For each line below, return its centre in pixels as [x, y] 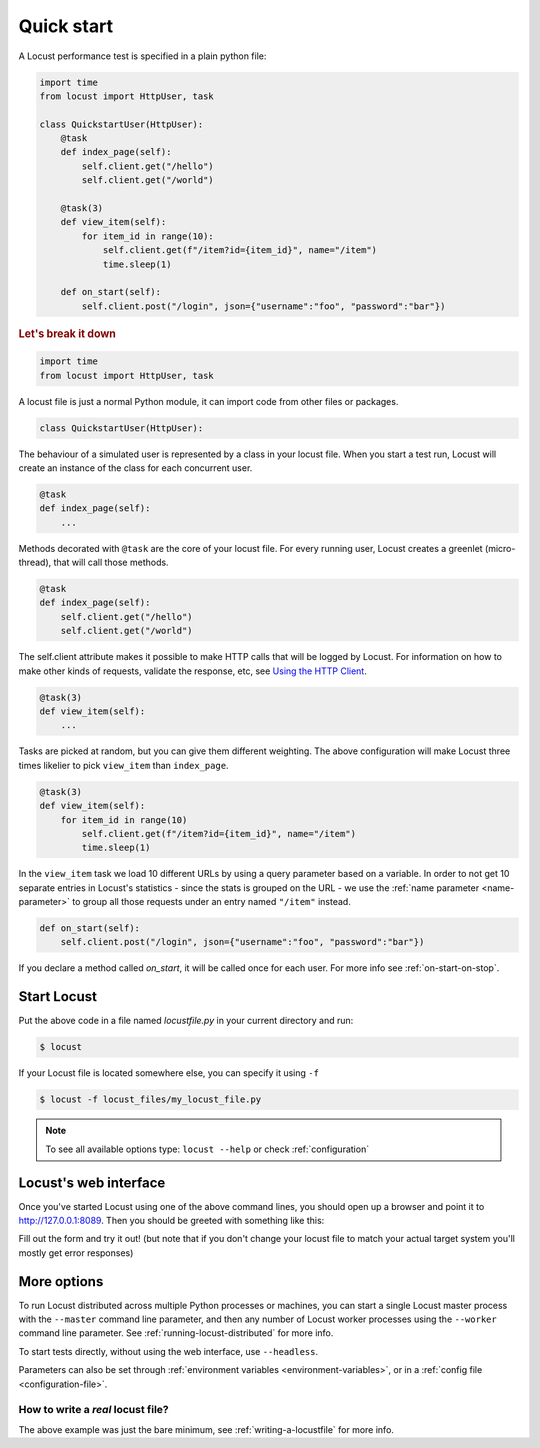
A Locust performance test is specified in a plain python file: [142, 56]
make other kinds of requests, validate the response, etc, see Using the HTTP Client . [192, 671]
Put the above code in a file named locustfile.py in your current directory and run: [186, 1021]
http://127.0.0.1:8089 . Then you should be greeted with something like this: [171, 1220]
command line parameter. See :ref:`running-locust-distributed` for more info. [176, 1333]
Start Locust [57, 996]
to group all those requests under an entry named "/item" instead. [211, 902]
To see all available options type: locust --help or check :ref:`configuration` [207, 1149]
